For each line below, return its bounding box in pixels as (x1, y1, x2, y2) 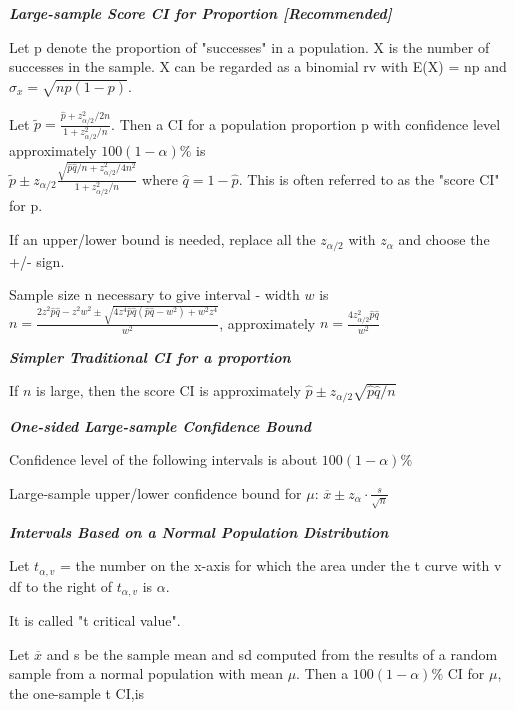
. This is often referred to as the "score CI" (238, 168, 500, 189)
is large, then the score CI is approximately (36, 380, 301, 401)
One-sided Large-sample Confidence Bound (9, 415, 312, 436)
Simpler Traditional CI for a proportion (9, 346, 291, 367)
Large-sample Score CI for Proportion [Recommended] (9, 3, 392, 23)
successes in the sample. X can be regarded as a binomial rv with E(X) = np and (9, 56, 507, 77)
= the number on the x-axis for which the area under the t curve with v (60, 555, 502, 576)
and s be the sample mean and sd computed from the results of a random (46, 643, 498, 664)
